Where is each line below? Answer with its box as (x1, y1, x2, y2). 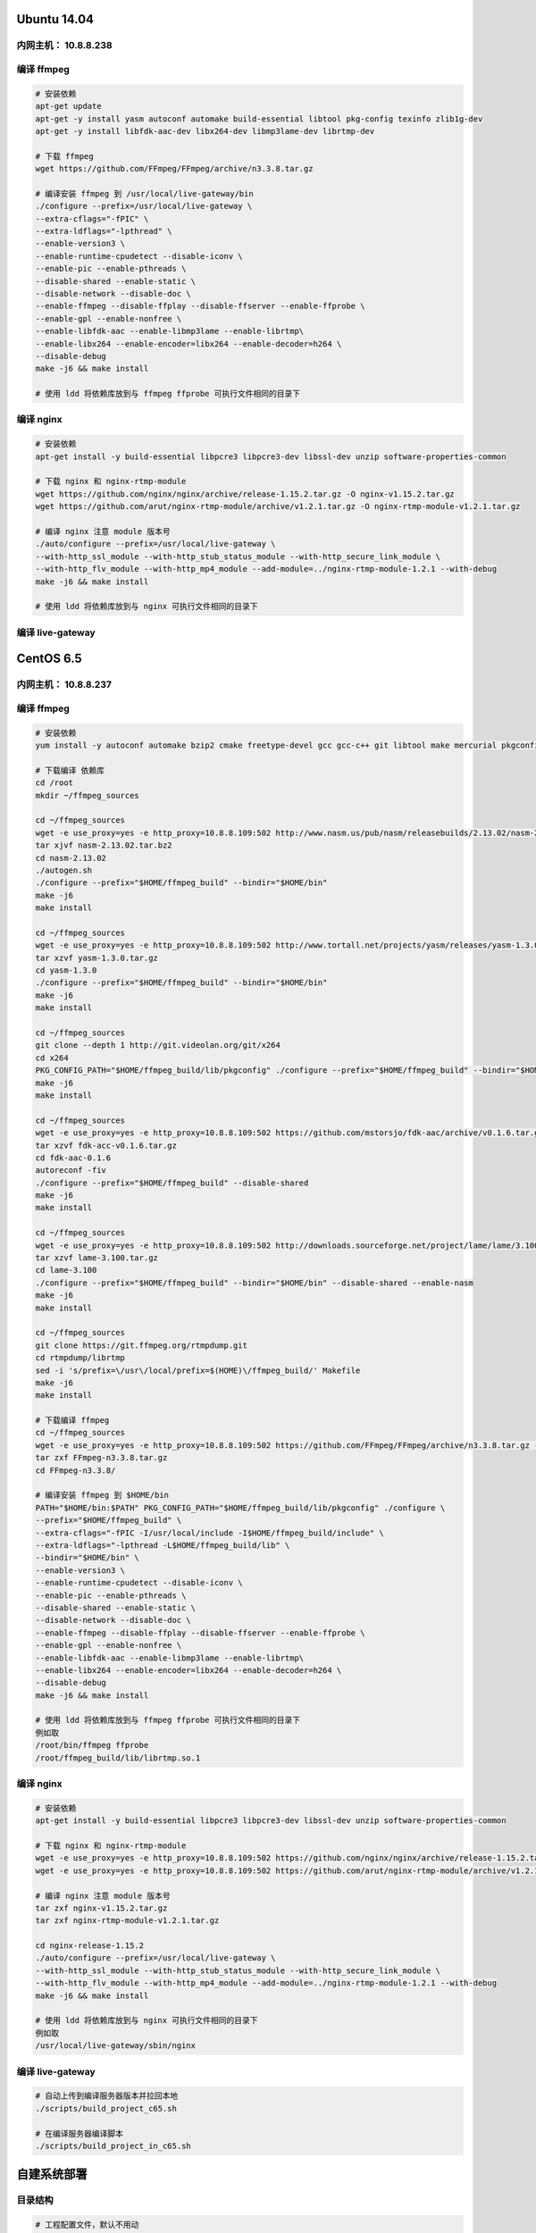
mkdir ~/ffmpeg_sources (35, 790, 140, 800)
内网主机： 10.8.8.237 (16, 679, 112, 691)
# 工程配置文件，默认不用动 (35, 2220, 139, 2230)
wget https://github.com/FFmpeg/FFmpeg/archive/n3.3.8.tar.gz (35, 163, 314, 174)
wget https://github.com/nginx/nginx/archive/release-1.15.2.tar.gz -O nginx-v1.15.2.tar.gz (35, 489, 455, 499)
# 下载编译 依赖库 (35, 765, 105, 775)
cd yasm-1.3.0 (35, 966, 97, 975)
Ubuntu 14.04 (16, 12, 94, 27)
